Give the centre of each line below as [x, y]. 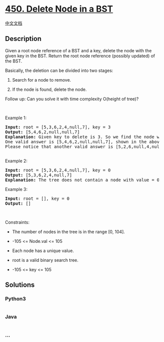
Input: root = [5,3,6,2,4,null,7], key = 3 [58, 127]
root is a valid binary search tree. [45, 260]
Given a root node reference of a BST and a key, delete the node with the [79, 50]
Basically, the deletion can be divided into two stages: [59, 70]
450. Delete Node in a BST [59, 9]
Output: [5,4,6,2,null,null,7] [42, 132]
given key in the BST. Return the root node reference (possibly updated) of [80, 56]
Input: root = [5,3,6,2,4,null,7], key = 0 [58, 170]
